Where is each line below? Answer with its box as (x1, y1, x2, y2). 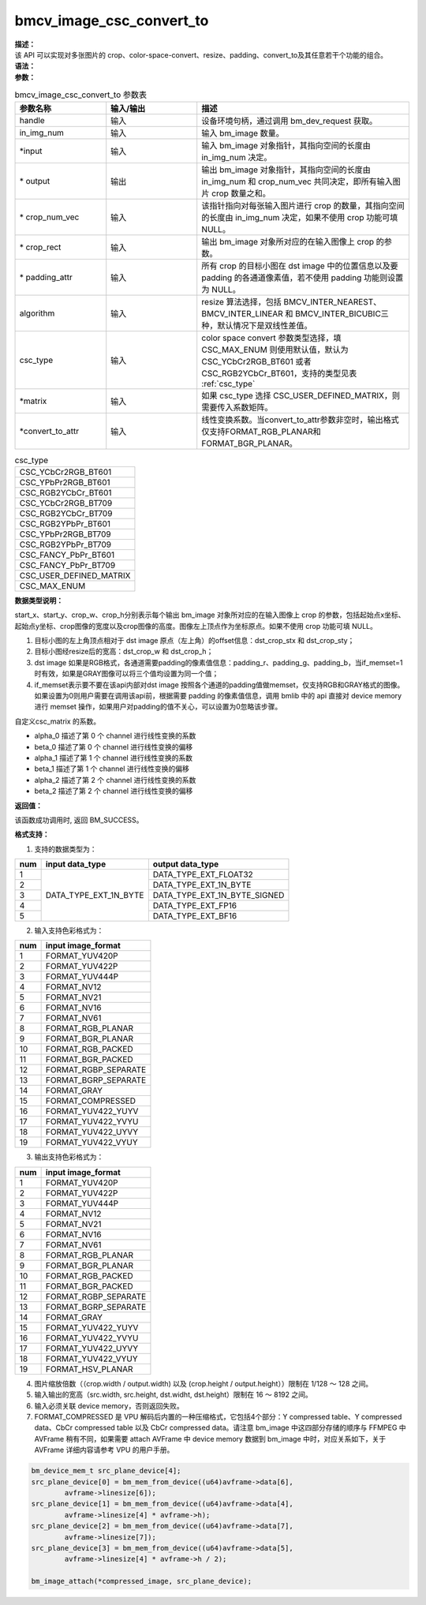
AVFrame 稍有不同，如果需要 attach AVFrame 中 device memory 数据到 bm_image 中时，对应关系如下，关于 (34, 1434, 387, 1443)
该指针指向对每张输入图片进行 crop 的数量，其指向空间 (201, 200, 405, 211)
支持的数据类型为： (34, 844, 97, 854)
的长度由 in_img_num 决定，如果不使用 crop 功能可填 (201, 212, 398, 223)
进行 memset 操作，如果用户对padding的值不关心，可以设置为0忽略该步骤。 (34, 702, 282, 712)
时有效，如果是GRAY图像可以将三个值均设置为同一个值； (34, 669, 219, 679)
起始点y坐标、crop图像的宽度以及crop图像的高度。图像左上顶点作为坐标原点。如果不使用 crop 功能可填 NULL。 (14, 621, 378, 630)
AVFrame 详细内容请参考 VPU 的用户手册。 (34, 1445, 174, 1455)
